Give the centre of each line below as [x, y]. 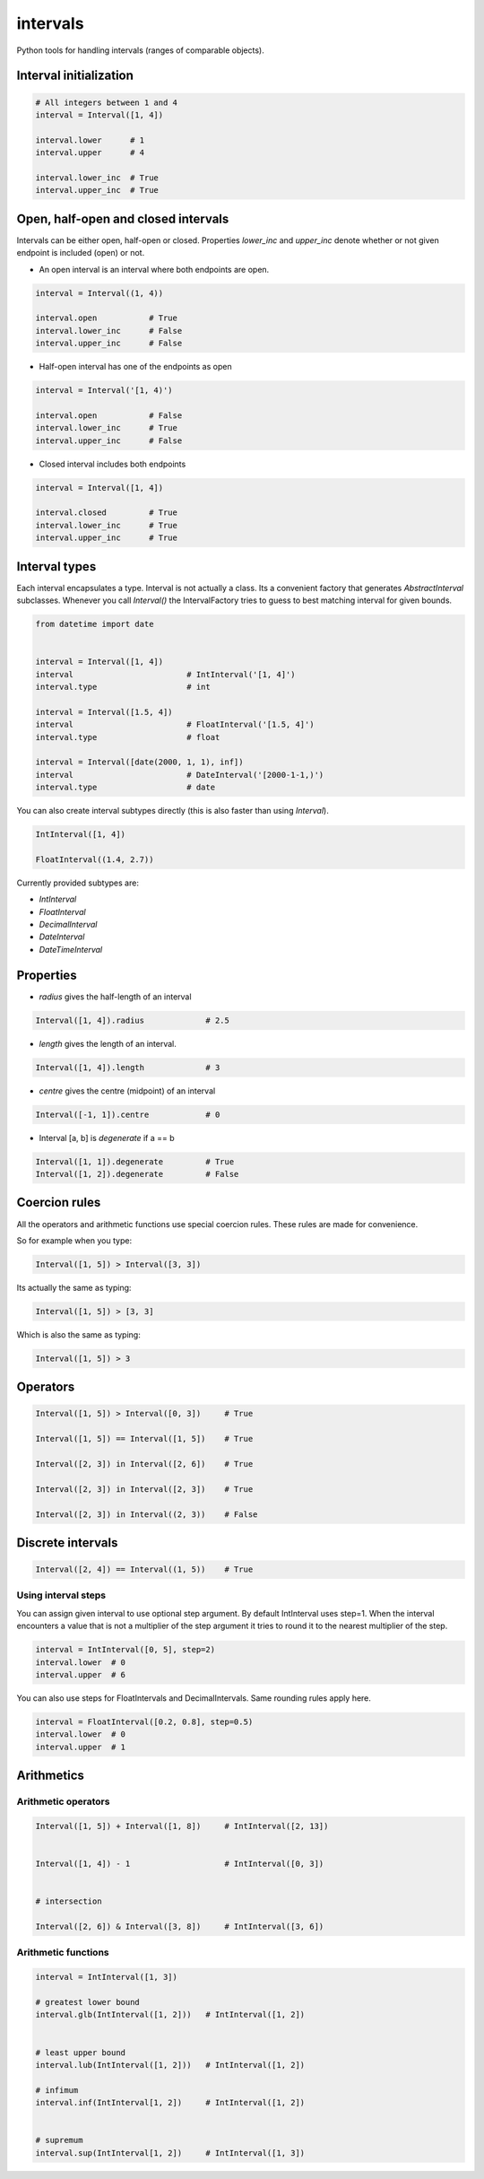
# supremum [59, 2140]
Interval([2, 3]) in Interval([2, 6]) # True [144, 1464]
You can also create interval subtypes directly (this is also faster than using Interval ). [173, 811]
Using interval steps [61, 1595]
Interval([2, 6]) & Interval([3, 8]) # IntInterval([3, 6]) [180, 1927]
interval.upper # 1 [80, 1747]
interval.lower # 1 [90, 140]
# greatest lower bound [88, 2002]
